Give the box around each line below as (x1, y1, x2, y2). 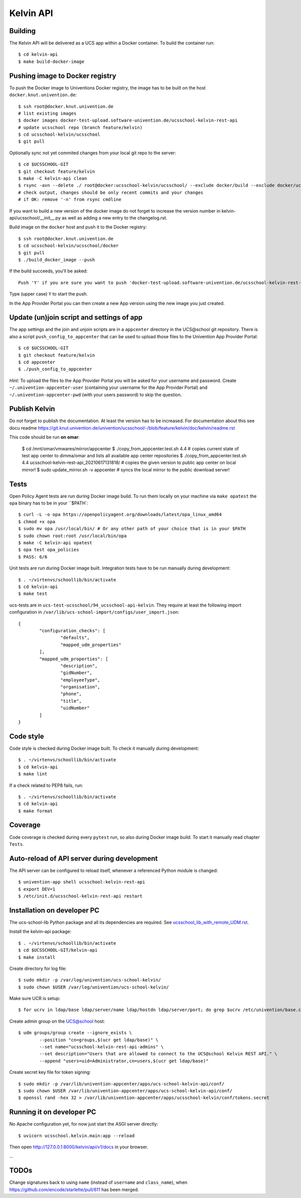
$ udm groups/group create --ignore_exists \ (18, 1030, 132, 1036)
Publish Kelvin (9, 405, 55, 413)
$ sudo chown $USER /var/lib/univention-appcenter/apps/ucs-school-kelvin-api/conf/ (18, 1088, 233, 1093)
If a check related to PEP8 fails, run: (9, 782, 83, 788)
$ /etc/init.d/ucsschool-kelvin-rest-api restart (18, 893, 143, 899)
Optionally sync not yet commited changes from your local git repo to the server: (9, 150, 177, 156)
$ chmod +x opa (18, 519, 56, 525)
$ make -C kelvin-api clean (18, 176, 87, 181)
